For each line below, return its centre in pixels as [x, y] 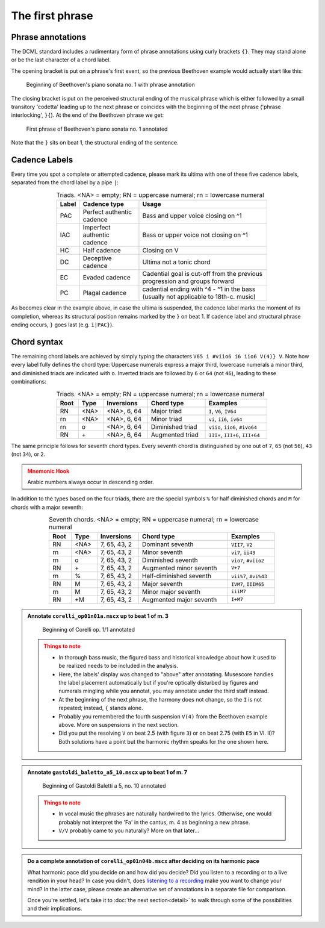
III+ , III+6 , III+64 [234, 435]
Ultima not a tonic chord [176, 262]
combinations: [29, 382]
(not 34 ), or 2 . [28, 454]
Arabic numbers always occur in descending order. [91, 482]
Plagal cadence [105, 293]
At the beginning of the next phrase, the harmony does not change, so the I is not [160, 699]
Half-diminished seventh [177, 576]
